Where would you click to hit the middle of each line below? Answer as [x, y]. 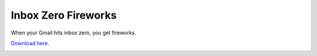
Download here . [30, 43]
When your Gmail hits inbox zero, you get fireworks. [73, 33]
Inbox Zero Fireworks [64, 15]
